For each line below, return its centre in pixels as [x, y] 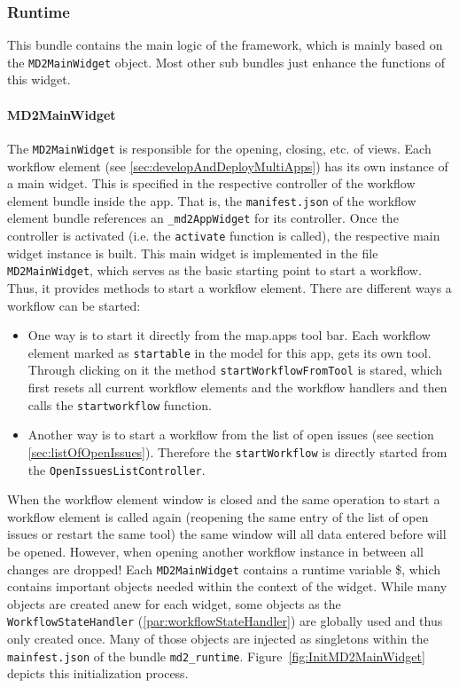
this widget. [39, 79]
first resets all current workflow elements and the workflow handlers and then [237, 387]
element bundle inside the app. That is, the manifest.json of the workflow [212, 200]
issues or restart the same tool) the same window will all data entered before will [227, 534]
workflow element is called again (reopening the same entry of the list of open [218, 516]
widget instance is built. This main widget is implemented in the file [193, 253]
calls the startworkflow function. [120, 404]
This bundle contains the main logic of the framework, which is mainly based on [225, 45]
